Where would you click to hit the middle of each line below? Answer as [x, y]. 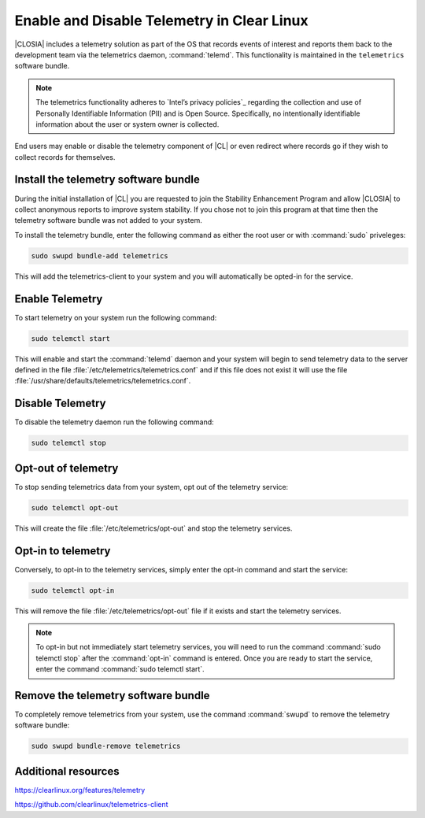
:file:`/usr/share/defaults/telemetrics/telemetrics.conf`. [103, 381]
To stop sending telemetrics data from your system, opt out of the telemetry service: [152, 487]
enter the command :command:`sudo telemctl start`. [120, 669]
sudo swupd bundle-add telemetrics [100, 255]
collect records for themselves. [65, 157]
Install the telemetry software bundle [107, 180]
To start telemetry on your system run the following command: [116, 317]
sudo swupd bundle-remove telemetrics [106, 746]
